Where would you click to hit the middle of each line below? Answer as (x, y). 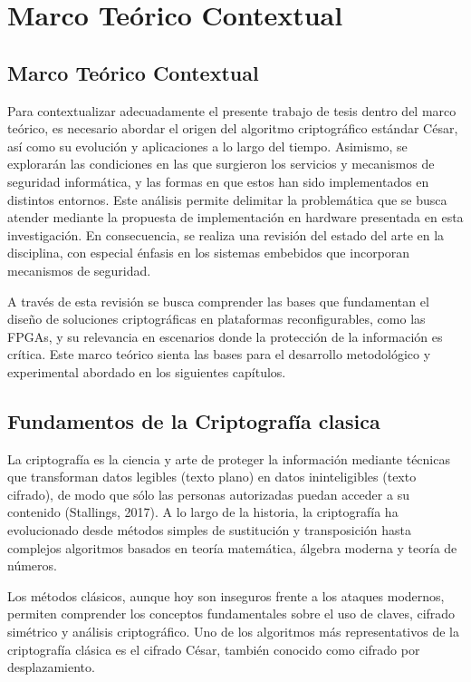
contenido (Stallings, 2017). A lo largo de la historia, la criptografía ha (203, 512)
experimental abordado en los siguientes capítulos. (147, 371)
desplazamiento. (51, 667)
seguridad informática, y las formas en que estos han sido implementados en (218, 181)
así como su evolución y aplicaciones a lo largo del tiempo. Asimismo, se (207, 146)
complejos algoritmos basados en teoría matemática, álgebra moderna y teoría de (232, 547)
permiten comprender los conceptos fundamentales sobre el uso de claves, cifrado (231, 614)
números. (32, 565)
